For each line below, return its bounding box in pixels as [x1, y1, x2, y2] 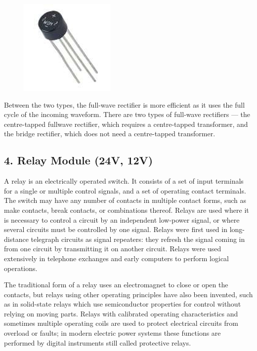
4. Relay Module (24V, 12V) [4, 153, 153, 168]
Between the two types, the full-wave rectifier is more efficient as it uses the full [4, 99, 245, 110]
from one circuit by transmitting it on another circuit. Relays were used [4, 243, 221, 254]
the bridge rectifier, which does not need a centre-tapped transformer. [4, 128, 215, 139]
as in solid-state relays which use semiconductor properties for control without [4, 299, 241, 309]
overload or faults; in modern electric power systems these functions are [4, 328, 221, 338]
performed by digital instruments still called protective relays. [4, 337, 191, 348]
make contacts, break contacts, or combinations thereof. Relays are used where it [4, 204, 249, 215]
